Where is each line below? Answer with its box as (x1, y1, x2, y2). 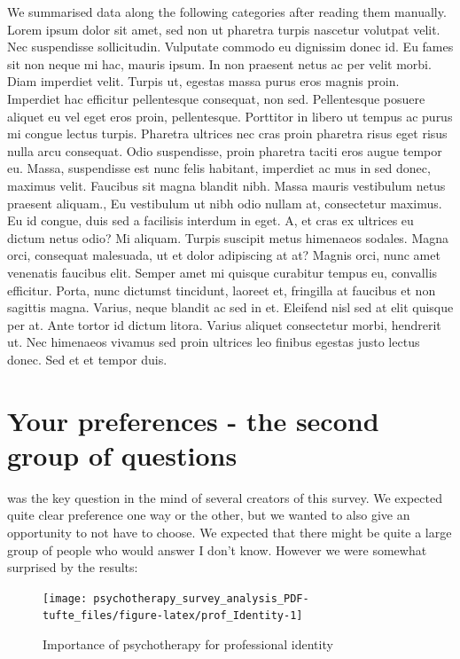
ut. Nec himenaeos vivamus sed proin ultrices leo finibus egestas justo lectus (7, 333, 420, 351)
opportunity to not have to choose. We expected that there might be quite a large (7, 522, 452, 541)
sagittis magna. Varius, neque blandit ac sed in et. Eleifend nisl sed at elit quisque (7, 298, 454, 317)
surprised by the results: (7, 558, 138, 577)
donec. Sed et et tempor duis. (7, 349, 168, 368)
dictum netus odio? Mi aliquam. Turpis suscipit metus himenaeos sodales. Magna (7, 228, 449, 247)
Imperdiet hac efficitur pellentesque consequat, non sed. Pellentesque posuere (7, 89, 425, 107)
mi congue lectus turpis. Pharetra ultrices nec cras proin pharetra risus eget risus (7, 124, 448, 143)
